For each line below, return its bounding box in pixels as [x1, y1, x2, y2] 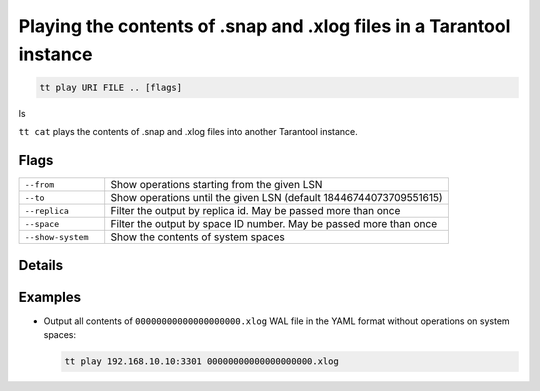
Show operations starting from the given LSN [110, 178, 323, 192]
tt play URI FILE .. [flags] [39, 81, 183, 93]
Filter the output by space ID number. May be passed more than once [110, 217, 438, 231]
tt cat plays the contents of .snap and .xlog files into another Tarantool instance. [18, 126, 359, 138]
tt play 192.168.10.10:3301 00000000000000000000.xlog [64, 356, 339, 367]
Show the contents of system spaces [110, 230, 285, 244]
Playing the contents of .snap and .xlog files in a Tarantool [18, 15, 511, 37]
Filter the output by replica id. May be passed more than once [110, 204, 401, 218]
